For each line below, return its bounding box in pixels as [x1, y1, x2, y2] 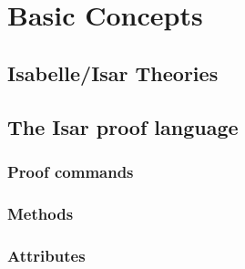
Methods [7, 202, 74, 224]
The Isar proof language [7, 112, 239, 140]
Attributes [7, 243, 86, 266]
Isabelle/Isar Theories [7, 58, 219, 87]
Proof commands [7, 160, 134, 182]
